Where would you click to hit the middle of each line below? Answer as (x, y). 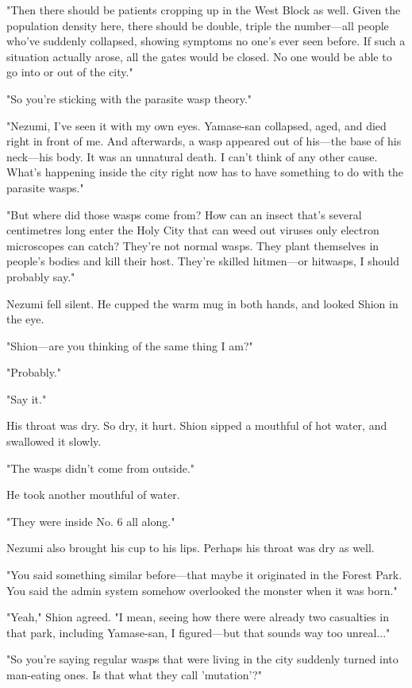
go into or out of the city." (70, 72)
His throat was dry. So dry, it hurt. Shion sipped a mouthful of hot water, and (197, 425)
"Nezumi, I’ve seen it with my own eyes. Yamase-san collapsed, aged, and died (196, 125)
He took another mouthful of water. (93, 495)
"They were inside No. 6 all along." (91, 521)
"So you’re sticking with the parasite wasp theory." (129, 98)
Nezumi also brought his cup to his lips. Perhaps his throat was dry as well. (191, 548)
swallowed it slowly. (54, 441)
